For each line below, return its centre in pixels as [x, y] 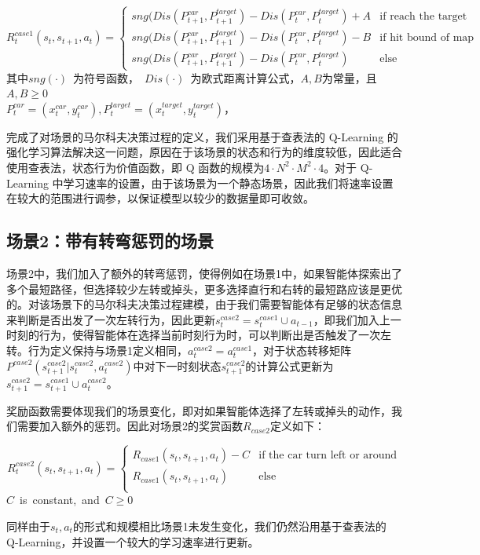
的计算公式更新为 [289, 365]
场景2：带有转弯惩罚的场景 [110, 241]
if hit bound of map [427, 38]
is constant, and [60, 500]
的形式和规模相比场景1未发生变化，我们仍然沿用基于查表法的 [229, 526]
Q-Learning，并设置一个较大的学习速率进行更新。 [133, 541]
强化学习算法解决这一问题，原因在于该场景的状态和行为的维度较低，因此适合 [204, 152]
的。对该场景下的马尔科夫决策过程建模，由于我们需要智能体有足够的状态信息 [204, 304]
